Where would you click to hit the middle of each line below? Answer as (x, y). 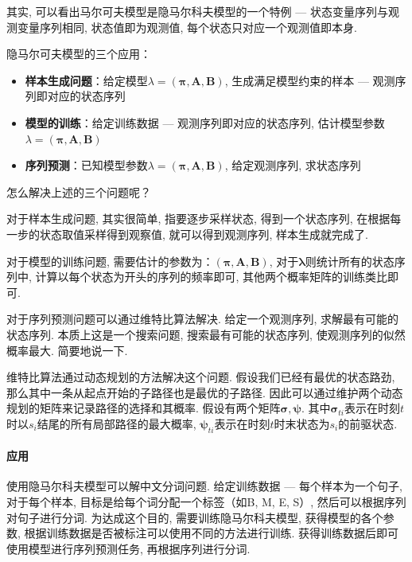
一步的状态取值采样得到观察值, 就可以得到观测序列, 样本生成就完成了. (187, 234)
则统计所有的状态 (350, 261)
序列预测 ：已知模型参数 (86, 165)
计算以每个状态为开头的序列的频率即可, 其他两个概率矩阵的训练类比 (212, 277)
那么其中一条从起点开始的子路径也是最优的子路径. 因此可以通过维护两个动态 (205, 392)
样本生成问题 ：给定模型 (86, 80)
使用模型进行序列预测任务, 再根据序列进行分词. (128, 548)
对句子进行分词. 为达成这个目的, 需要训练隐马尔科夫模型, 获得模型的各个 (195, 517)
